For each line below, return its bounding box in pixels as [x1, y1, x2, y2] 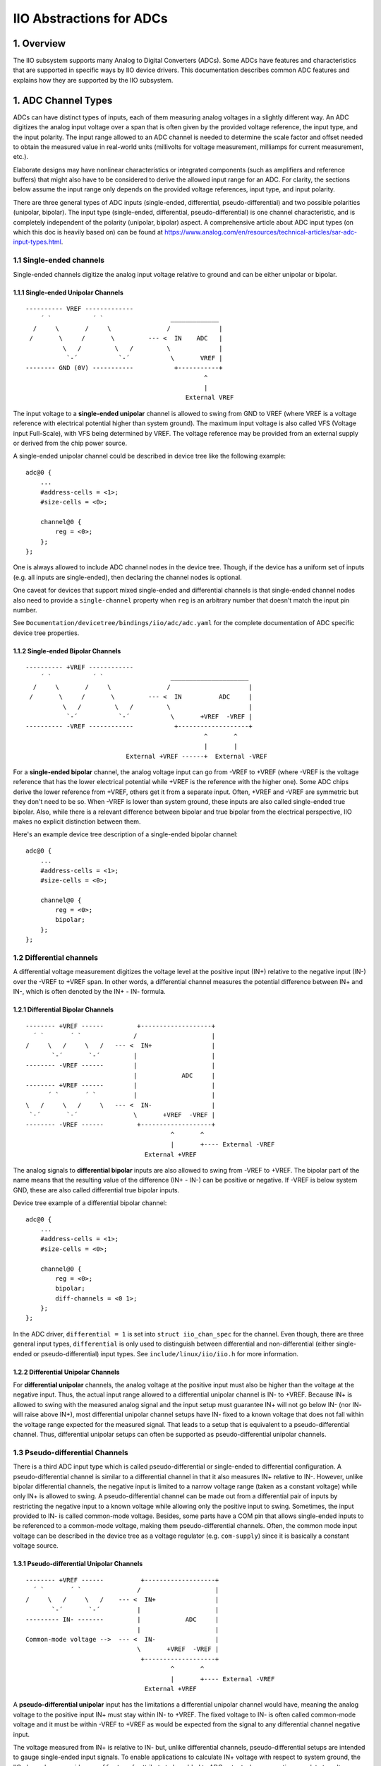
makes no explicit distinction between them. [13, 817, 141, 826]
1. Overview [13, 37, 66, 49]
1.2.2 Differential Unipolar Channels [13, 1368, 120, 1376]
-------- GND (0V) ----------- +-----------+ [25, 364, 223, 372]
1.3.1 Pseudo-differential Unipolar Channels [13, 1560, 143, 1568]
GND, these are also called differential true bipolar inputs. [13, 1185, 180, 1194]
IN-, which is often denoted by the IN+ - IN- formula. [13, 988, 166, 996]
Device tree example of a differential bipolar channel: [13, 1199, 167, 1207]
